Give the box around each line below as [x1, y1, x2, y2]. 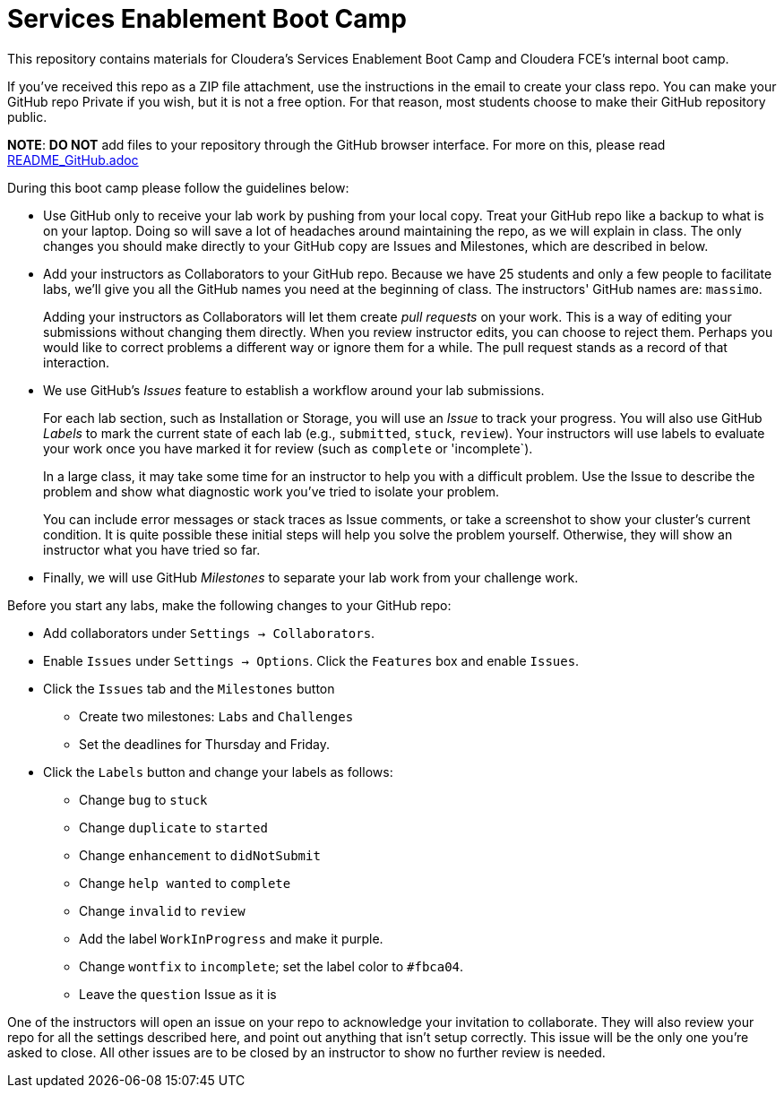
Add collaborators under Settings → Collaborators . [43, 625, 375, 641]
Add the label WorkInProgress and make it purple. [79, 930, 383, 946]
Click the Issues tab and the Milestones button [43, 680, 335, 696]
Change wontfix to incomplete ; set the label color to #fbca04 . [79, 958, 464, 974]
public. [7, 108, 47, 125]
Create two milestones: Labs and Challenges [79, 708, 354, 724]
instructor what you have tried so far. [43, 541, 261, 557]
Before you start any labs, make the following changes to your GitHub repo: [7, 597, 452, 613]
